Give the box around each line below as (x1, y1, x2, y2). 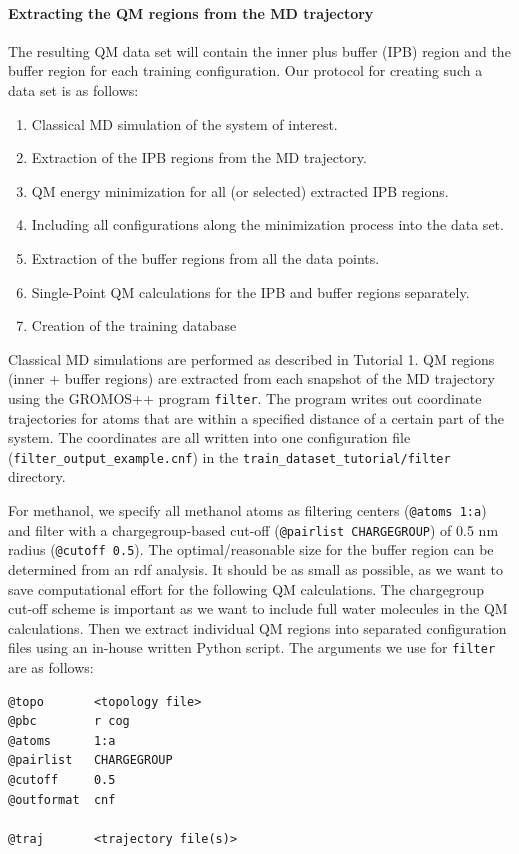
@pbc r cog (8, 714, 130, 729)
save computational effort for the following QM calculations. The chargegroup (8, 578, 484, 599)
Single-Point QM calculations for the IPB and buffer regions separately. (31, 281, 470, 302)
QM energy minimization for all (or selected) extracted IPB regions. (31, 180, 449, 201)
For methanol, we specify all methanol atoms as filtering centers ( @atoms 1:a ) (8, 500, 487, 521)
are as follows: (8, 657, 94, 678)
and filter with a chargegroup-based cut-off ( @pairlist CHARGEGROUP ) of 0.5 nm (8, 519, 499, 540)
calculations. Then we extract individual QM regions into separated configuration (8, 617, 507, 638)
